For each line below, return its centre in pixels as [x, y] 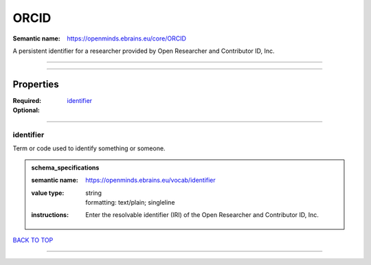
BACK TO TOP [33, 240]
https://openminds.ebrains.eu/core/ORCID [127, 38]
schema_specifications [65, 168]
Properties [36, 84]
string [94, 193]
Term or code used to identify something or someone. [89, 148]
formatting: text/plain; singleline [130, 202]
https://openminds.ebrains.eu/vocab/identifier [150, 180]
